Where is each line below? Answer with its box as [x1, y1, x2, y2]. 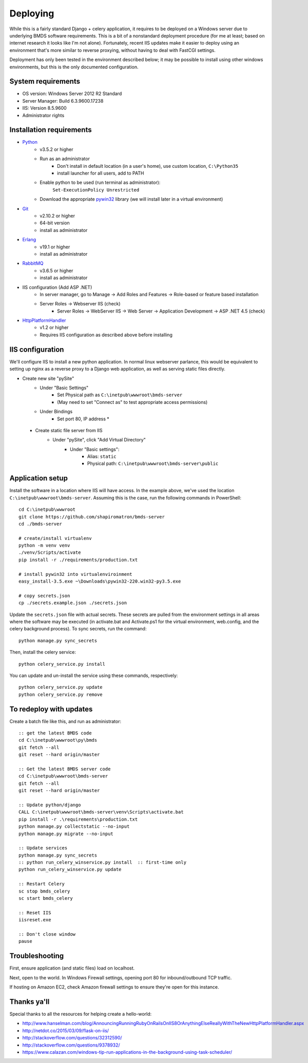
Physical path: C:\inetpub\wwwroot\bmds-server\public [87, 460, 219, 467]
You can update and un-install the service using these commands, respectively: [9, 672, 178, 679]
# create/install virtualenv [18, 535, 92, 541]
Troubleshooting [9, 952, 64, 960]
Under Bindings [40, 409, 73, 415]
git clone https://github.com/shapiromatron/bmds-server [18, 514, 165, 519]
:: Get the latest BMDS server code [18, 766, 111, 772]
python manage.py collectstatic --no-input [18, 824, 130, 829]
